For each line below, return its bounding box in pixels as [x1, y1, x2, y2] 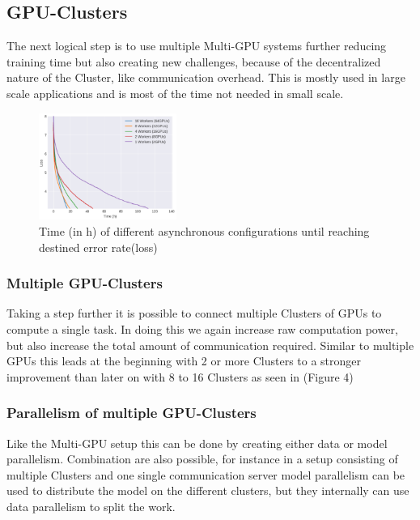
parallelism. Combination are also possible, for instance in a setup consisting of [6, 450, 398, 467]
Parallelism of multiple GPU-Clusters [6, 403, 257, 423]
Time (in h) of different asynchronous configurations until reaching [39, 222, 370, 239]
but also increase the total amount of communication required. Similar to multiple [6, 336, 414, 353]
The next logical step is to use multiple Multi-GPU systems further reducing [6, 37, 387, 54]
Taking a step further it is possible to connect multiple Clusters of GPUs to [6, 305, 382, 322]
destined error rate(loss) [39, 238, 158, 255]
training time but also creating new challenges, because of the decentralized [6, 53, 381, 70]
